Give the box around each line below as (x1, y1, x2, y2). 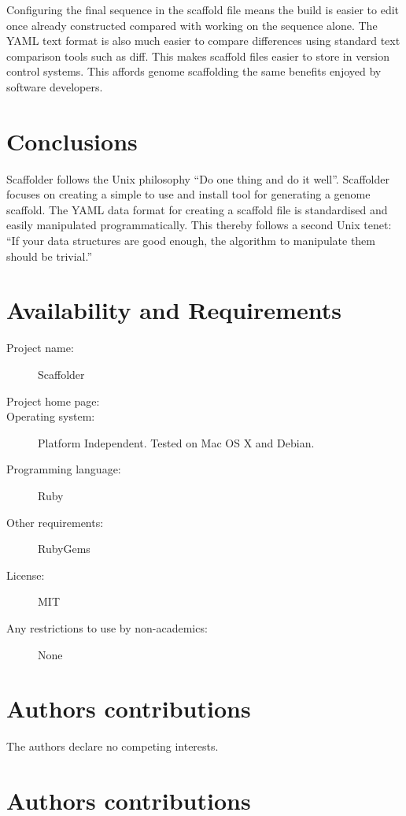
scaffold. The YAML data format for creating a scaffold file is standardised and (6, 201, 388, 217)
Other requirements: (6, 514, 104, 530)
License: (6, 566, 45, 583)
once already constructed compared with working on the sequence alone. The (6, 17, 378, 33)
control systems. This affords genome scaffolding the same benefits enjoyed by (6, 63, 382, 80)
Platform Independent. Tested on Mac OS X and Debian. (38, 434, 315, 451)
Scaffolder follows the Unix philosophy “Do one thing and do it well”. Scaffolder (6, 170, 389, 187)
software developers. (6, 78, 103, 95)
